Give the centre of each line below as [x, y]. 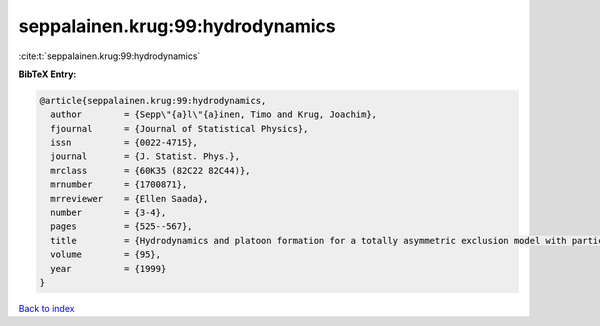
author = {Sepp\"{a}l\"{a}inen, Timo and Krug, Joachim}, [214, 114]
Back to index [46, 308]
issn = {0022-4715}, [124, 143]
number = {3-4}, [108, 213]
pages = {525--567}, [122, 226]
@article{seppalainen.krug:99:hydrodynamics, [153, 100]
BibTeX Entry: [47, 74]
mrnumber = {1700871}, [119, 184]
